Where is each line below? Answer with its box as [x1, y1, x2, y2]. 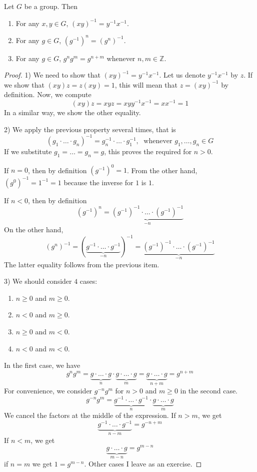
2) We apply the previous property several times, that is [4, 124, 176, 134]
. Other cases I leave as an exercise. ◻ [84, 458, 202, 468]
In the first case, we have [4, 360, 80, 370]
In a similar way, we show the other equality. [4, 107, 141, 118]
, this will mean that [114, 79, 177, 90]
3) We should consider [4, 276, 72, 286]
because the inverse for [63, 177, 133, 187]
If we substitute [4, 146, 52, 156]
